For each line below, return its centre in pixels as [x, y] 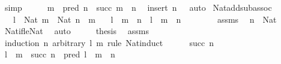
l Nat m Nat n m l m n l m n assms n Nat [145, 19]
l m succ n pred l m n [60, 54]
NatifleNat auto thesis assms [77, 31]
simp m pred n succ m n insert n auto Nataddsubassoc [138, 7]
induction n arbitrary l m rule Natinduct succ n [109, 42]
